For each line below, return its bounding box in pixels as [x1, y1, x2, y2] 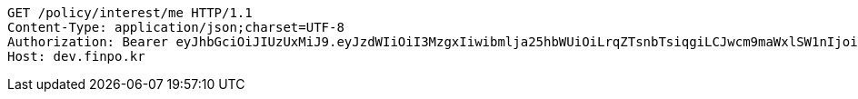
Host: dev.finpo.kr [7, 49, 145, 64]
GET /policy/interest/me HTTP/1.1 [7, 5, 253, 20]
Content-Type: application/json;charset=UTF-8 [7, 20, 344, 35]
